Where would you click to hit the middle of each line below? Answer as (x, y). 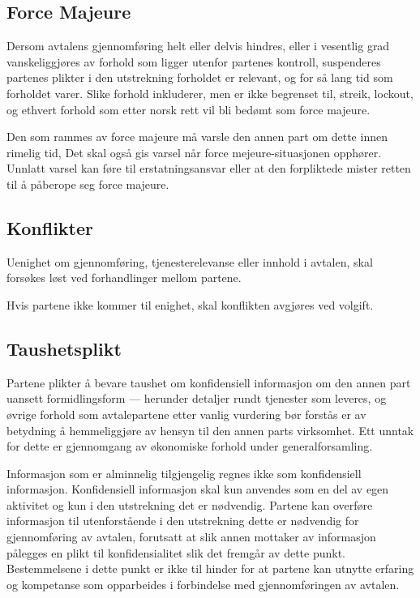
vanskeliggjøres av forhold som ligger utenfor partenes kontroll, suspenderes (194, 61)
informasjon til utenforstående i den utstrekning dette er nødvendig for (183, 521)
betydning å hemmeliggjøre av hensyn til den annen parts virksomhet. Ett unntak (210, 430)
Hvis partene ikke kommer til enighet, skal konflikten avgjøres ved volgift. (190, 304)
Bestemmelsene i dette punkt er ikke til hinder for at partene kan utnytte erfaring (210, 568)
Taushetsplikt (64, 348)
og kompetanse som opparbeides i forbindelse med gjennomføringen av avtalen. (203, 584)
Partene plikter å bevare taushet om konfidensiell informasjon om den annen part (209, 382)
